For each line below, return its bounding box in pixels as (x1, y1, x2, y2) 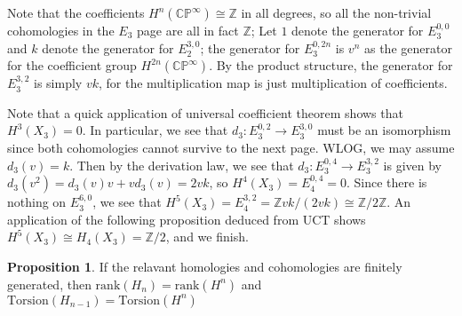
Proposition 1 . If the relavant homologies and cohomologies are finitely (7, 257, 402, 275)
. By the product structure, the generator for (209, 56, 453, 75)
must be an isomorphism (317, 121, 451, 139)
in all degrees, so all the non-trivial (241, 4, 432, 21)
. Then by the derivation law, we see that (69, 155, 294, 174)
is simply (33, 74, 83, 92)
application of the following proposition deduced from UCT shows (7, 209, 366, 228)
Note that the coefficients (7, 4, 145, 21)
